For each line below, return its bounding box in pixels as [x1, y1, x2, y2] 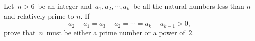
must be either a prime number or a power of [46, 27, 185, 37]
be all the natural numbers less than [133, 1, 244, 11]
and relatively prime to [4, 10, 74, 21]
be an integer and [38, 1, 92, 11]
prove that [4, 27, 36, 37]
